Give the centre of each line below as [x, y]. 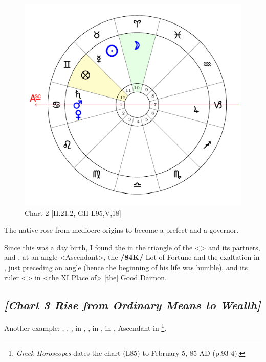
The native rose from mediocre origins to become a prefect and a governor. [121, 230]
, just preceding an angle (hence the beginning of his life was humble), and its [126, 267]
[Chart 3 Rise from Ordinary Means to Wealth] [132, 305]
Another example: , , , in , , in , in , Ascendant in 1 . [85, 327]
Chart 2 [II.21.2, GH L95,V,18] [73, 213]
